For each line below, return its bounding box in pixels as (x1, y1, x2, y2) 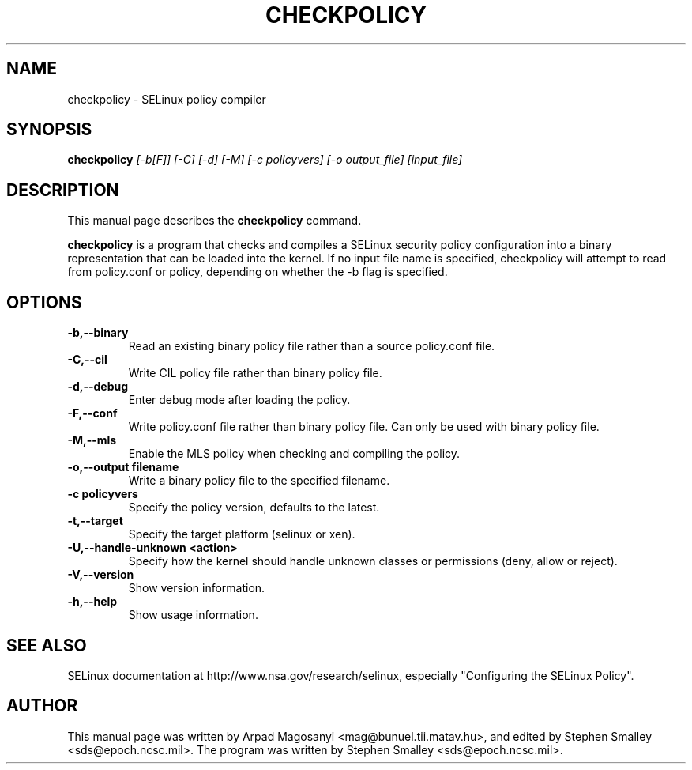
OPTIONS (6, 292, 82, 312)
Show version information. (128, 581, 265, 595)
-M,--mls (67, 433, 117, 447)
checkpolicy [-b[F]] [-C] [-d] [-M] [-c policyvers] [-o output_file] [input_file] (67, 153, 463, 167)
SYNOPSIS (6, 119, 92, 140)
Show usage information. (128, 608, 258, 622)
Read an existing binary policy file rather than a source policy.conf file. (128, 339, 495, 353)
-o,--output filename (67, 460, 179, 474)
